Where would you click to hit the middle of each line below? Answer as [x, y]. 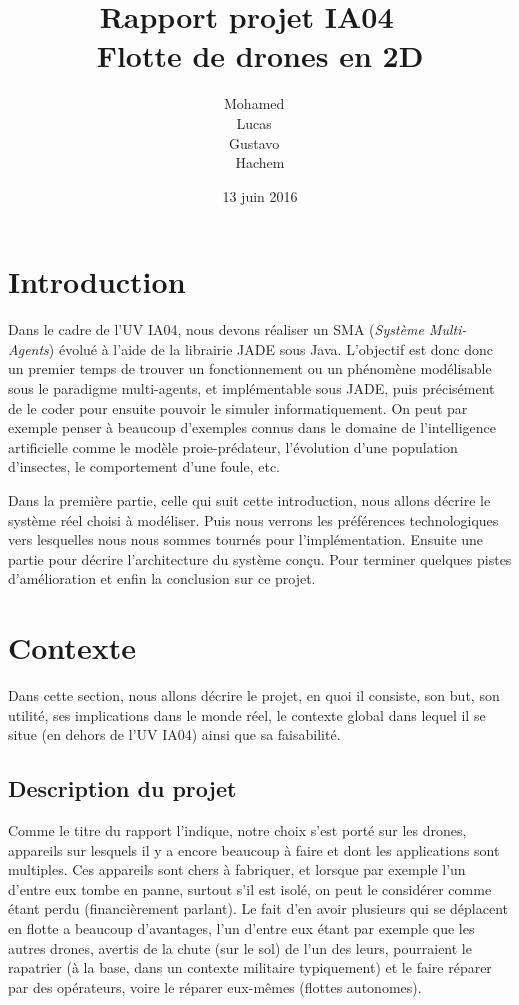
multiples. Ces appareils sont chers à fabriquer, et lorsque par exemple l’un [237, 869]
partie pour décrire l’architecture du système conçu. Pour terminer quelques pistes [260, 558]
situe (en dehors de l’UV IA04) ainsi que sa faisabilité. [174, 734]
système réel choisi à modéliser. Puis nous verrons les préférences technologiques [253, 519]
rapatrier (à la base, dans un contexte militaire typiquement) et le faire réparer [250, 967]
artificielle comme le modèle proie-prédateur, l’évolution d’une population [233, 446]
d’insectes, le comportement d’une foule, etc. [144, 466]
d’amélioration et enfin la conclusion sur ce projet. [162, 578]
